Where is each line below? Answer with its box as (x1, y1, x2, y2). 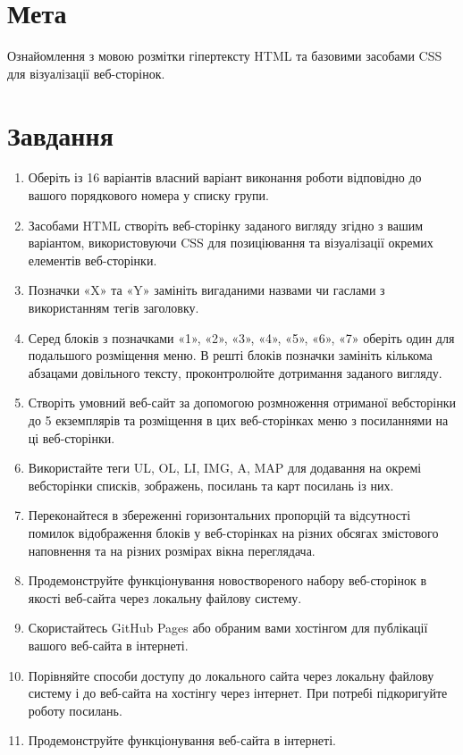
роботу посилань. (28, 700, 122, 719)
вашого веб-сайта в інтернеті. (28, 635, 189, 654)
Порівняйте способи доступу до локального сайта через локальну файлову (28, 666, 434, 684)
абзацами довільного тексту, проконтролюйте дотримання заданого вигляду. (28, 363, 442, 382)
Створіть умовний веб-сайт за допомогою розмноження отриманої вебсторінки (28, 393, 457, 412)
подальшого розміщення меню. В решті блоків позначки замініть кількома (28, 346, 433, 365)
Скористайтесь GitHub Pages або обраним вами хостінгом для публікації (28, 618, 428, 637)
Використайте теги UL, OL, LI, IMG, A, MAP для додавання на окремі (28, 458, 422, 477)
